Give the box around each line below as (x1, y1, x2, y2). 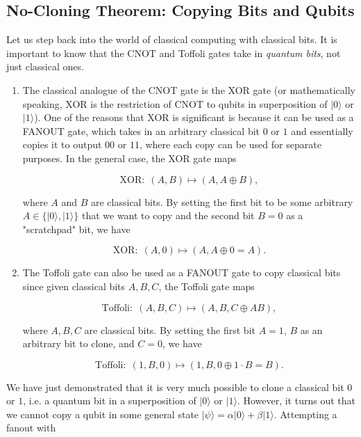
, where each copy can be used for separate (139, 137, 321, 152)
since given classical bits (22, 278, 126, 293)
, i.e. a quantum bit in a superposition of (23, 393, 196, 408)
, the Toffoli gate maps (158, 278, 255, 293)
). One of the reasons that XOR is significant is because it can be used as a (34, 110, 354, 125)
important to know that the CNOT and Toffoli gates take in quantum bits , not (6, 45, 341, 60)
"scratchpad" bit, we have (22, 221, 131, 236)
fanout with (6, 420, 56, 435)
